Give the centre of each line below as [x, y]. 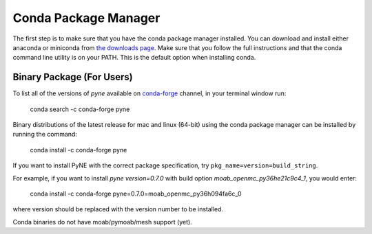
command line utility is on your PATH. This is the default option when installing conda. [134, 58]
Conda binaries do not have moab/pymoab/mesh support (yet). [102, 222]
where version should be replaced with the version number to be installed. [118, 209]
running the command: [45, 134]
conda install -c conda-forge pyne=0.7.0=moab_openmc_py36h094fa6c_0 [136, 194]
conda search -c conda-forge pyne [80, 109]
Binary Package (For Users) [73, 77]
